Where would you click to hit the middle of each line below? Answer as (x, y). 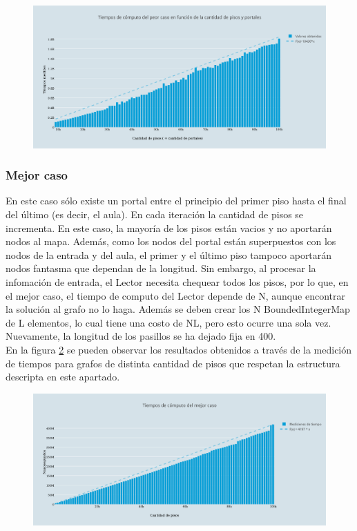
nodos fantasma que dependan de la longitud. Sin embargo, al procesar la (161, 268)
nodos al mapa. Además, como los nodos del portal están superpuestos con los (171, 241)
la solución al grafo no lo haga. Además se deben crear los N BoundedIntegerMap (178, 309)
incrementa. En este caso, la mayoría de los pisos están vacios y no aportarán (169, 228)
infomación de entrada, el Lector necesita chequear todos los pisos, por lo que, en (177, 281)
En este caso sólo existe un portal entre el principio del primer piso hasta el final (176, 201)
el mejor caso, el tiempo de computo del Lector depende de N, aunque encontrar (175, 295)
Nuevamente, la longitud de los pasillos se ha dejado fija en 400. (141, 336)
